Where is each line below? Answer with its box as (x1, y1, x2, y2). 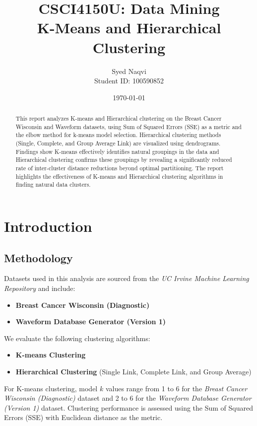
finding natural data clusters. (15, 180, 91, 189)
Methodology (4, 250, 73, 265)
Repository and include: (4, 283, 75, 293)
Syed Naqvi (112, 66, 146, 76)
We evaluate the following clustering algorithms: (4, 333, 150, 343)
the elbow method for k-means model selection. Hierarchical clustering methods (15, 131, 221, 139)
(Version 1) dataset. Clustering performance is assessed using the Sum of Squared (4, 402, 253, 413)
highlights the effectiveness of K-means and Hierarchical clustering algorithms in (15, 172, 223, 180)
